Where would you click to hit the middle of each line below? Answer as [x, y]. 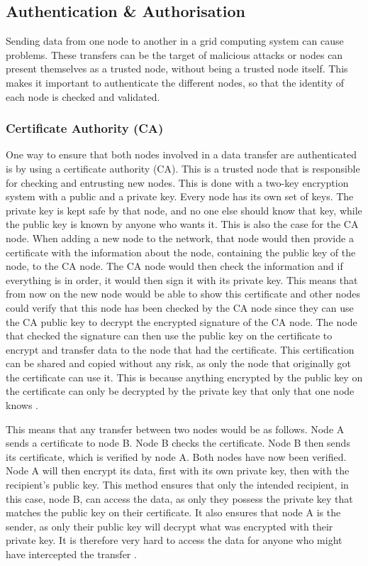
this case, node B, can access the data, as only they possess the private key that [179, 498]
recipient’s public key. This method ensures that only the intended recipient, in [177, 485]
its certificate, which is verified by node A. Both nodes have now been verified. [176, 456]
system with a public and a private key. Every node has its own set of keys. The [180, 196]
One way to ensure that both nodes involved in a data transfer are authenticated [182, 154]
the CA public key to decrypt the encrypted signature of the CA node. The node [182, 321]
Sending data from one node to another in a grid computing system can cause [175, 41]
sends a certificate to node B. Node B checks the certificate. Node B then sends [178, 443]
